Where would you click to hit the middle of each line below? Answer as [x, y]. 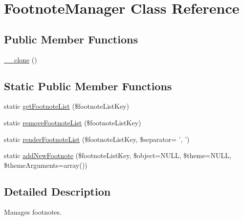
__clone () [21, 59]
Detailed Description [57, 191]
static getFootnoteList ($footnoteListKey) [66, 106]
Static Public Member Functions [88, 86]
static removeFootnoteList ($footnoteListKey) [73, 122]
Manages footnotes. [33, 211]
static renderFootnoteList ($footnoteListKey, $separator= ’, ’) [97, 139]
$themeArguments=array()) [46, 165]
